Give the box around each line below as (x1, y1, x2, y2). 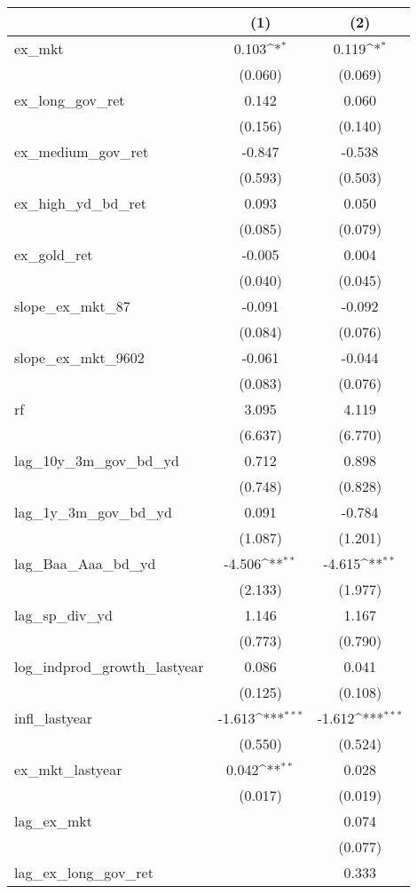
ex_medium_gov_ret (14, 141, 149, 162)
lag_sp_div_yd (14, 605, 113, 625)
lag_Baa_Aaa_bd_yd (14, 553, 156, 574)
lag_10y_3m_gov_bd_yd (14, 450, 179, 471)
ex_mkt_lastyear (14, 759, 122, 779)
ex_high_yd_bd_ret (14, 193, 146, 213)
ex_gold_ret (14, 244, 93, 265)
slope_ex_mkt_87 (14, 296, 130, 316)
